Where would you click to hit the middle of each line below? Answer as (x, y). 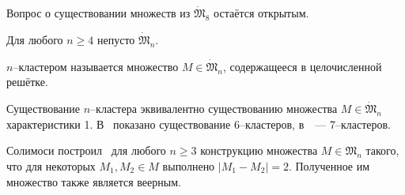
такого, (382, 150)
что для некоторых (51, 166)
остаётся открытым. (261, 13)
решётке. (27, 82)
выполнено (189, 166)
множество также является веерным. (94, 181)
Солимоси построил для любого (86, 150)
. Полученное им (329, 166)
